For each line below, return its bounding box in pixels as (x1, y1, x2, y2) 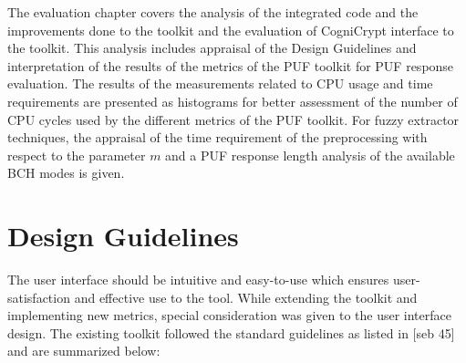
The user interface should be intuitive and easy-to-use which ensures (7, 270, 389, 289)
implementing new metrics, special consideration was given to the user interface (7, 306, 451, 325)
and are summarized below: (7, 341, 161, 360)
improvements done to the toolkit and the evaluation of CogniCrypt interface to (7, 20, 454, 39)
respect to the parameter (7, 145, 146, 164)
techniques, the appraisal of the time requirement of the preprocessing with (7, 128, 428, 147)
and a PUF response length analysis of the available (165, 145, 455, 164)
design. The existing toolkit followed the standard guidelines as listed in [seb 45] (7, 323, 455, 342)
